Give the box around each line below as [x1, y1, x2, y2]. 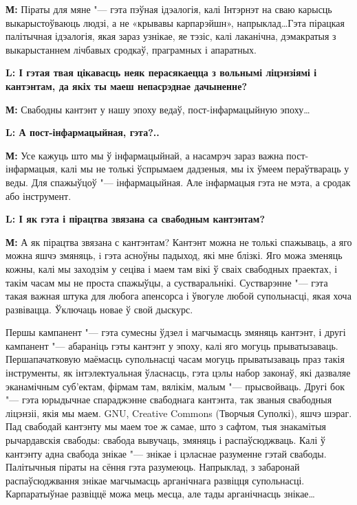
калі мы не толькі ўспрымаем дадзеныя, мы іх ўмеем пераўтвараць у [61, 161, 349, 176]
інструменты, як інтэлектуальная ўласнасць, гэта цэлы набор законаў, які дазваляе [6, 366, 351, 380]
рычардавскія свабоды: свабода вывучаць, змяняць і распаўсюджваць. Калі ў [6, 433, 326, 447]
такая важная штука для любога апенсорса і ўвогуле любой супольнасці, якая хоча [6, 289, 351, 303]
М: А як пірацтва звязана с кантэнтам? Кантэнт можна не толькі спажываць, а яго [6, 234, 352, 249]
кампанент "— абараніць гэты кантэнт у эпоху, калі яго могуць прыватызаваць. [6, 338, 338, 352]
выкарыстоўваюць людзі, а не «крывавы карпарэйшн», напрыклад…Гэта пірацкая [6, 15, 345, 30]
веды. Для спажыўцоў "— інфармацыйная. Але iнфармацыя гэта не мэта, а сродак [6, 175, 351, 189]
